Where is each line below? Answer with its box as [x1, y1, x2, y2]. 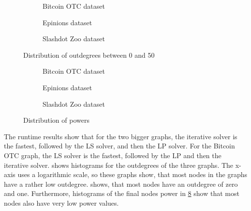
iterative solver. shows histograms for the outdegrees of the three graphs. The [4, 160, 234, 170]
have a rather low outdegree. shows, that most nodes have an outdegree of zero [4, 179, 238, 189]
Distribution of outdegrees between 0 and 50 [23, 49, 155, 60]
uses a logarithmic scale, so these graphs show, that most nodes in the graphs [17, 169, 247, 179]
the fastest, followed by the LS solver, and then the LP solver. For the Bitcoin [4, 141, 235, 151]
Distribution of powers [23, 115, 89, 125]
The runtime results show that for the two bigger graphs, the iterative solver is [4, 131, 237, 141]
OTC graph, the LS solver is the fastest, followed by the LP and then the [4, 150, 221, 160]
